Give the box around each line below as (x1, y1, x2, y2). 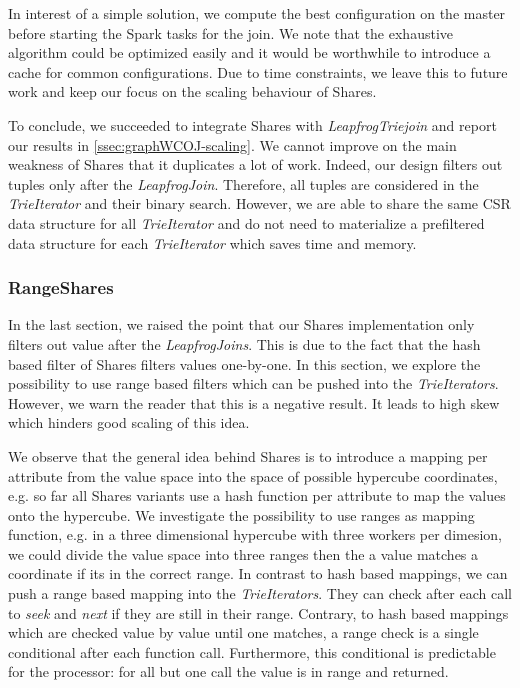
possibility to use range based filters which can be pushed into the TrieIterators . (8, 373, 499, 394)
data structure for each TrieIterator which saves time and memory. (8, 232, 417, 253)
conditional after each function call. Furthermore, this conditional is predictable (8, 641, 496, 662)
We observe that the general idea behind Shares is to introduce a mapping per (8, 445, 488, 466)
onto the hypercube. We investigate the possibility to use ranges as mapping (8, 504, 475, 525)
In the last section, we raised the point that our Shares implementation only (8, 314, 475, 335)
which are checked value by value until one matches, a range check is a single (8, 622, 479, 643)
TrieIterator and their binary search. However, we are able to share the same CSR (8, 193, 511, 214)
